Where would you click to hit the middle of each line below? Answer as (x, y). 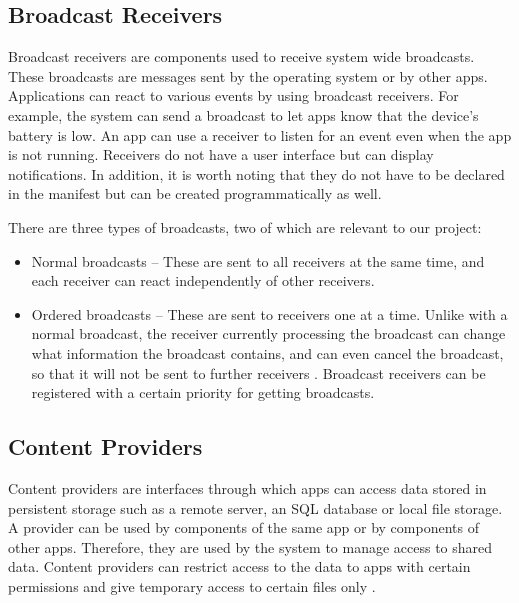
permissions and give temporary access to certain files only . (192, 585)
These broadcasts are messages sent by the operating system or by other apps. (248, 75)
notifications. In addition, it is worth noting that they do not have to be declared (256, 173)
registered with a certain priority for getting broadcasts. (203, 392)
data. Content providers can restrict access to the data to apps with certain (239, 566)
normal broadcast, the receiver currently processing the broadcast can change (268, 333)
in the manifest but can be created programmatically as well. (195, 193)
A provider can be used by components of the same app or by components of (243, 527)
